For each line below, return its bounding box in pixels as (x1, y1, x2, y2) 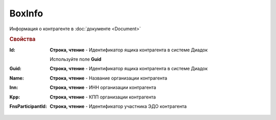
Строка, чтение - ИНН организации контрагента (50, 85, 156, 91)
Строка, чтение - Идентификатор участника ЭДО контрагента (50, 103, 187, 109)
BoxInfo (9, 8, 43, 19)
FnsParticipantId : (9, 103, 47, 109)
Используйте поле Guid (50, 56, 102, 62)
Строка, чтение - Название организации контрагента (50, 75, 168, 81)
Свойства (9, 36, 36, 43)
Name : (9, 75, 24, 81)
